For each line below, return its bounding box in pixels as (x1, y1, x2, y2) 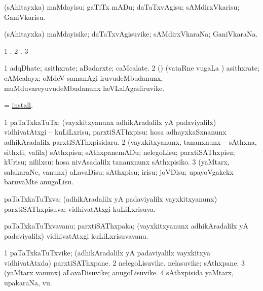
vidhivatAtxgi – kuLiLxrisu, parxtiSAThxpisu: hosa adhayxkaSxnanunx (4, 126, 227, 137)
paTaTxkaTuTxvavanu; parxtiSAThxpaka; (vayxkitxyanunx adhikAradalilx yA (4, 220, 249, 231)
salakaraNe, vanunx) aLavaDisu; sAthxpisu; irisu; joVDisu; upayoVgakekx (4, 166, 234, 177)
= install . (4, 100, 33, 110)
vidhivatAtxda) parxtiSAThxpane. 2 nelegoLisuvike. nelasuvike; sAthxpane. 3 (4, 257, 245, 268)
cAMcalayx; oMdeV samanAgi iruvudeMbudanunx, (4, 72, 163, 83)
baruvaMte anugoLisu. (4, 176, 73, 187)
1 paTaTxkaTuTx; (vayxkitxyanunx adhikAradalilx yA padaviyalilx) (4, 116, 216, 127)
